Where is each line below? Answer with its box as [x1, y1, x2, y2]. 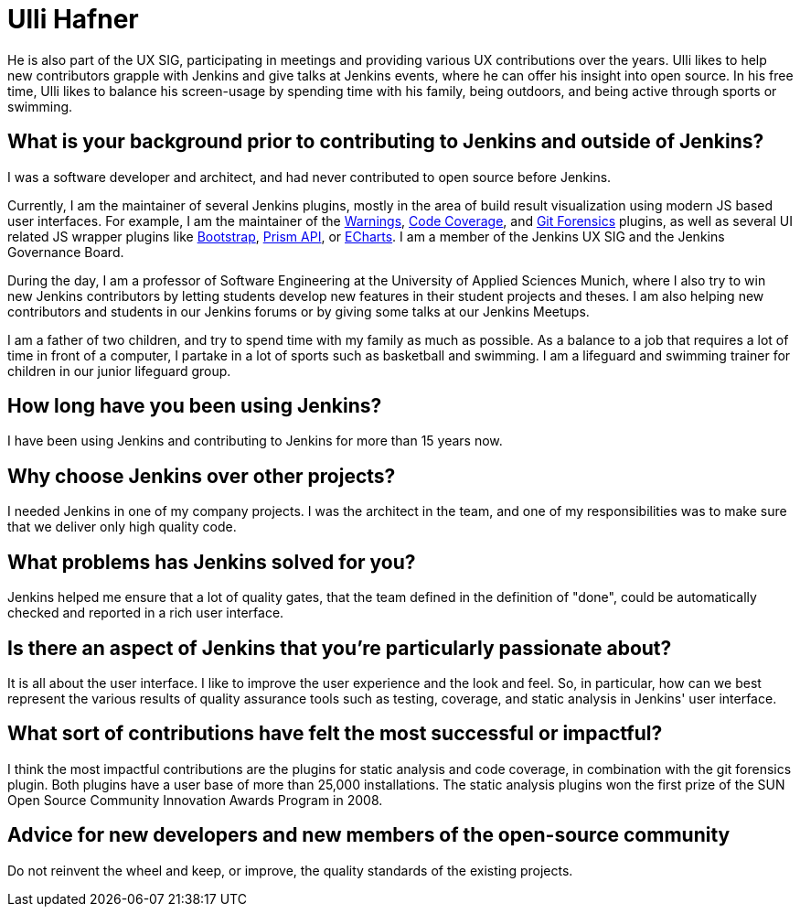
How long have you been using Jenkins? [7, 394, 382, 418]
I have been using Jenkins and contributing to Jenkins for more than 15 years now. [7, 433, 503, 449]
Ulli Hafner [7, 4, 139, 35]
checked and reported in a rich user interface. [7, 605, 284, 621]
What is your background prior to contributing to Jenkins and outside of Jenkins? [7, 130, 764, 154]
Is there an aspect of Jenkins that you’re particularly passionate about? [7, 636, 672, 660]
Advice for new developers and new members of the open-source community [7, 823, 731, 847]
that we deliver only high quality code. [7, 519, 237, 535]
